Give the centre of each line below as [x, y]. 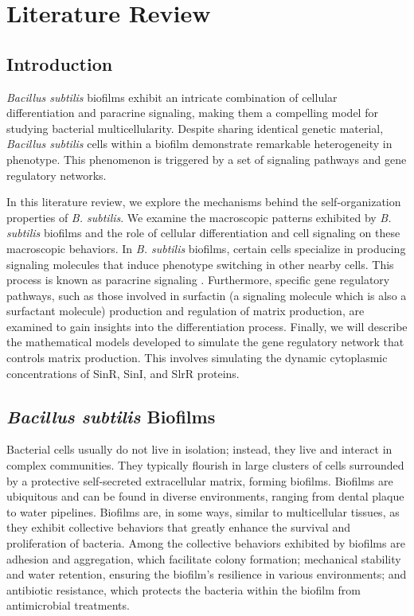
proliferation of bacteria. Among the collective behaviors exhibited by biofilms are [206, 543]
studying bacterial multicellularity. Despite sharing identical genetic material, [195, 128]
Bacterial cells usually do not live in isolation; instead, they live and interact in [199, 449]
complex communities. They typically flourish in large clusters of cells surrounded [205, 465]
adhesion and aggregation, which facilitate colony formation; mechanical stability [204, 558]
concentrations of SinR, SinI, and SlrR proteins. [123, 373]
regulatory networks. [57, 175]
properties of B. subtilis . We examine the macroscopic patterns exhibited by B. [199, 217]
